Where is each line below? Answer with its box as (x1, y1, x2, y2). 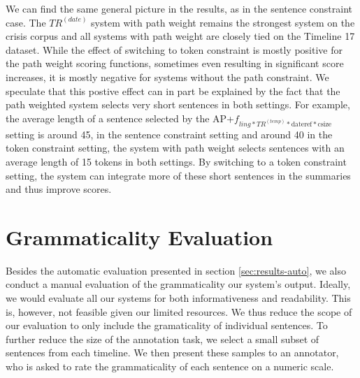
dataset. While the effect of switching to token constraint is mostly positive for (6, 42, 343, 57)
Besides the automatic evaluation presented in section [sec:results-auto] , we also (6, 263, 346, 277)
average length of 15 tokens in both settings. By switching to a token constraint (6, 154, 347, 168)
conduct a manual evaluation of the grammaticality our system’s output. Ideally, (6, 277, 351, 291)
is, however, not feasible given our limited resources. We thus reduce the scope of (6, 304, 352, 319)
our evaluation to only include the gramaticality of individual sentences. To (6, 318, 328, 333)
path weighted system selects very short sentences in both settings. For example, (6, 97, 350, 112)
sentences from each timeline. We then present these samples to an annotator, (6, 345, 339, 360)
